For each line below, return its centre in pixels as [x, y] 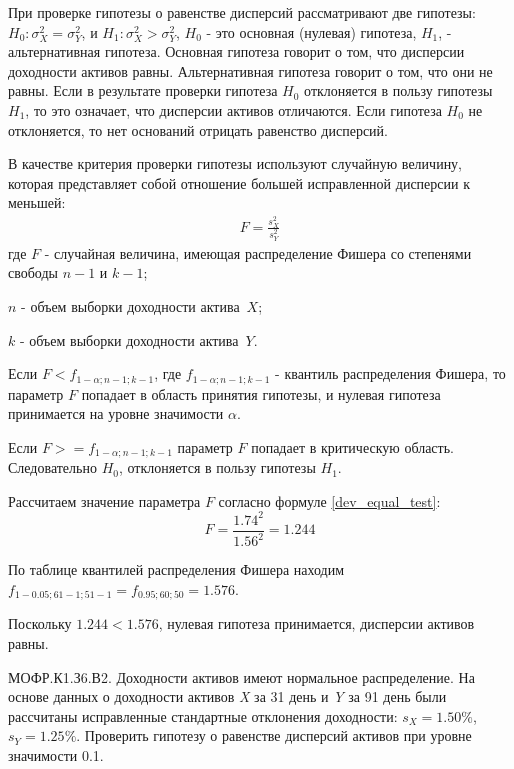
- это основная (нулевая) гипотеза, [311, 31]
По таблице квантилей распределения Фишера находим [176, 569]
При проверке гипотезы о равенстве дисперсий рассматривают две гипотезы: [242, 12]
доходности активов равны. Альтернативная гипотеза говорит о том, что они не [250, 70]
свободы [33, 272]
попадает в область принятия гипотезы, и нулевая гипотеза [261, 393]
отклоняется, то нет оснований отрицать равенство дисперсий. [198, 129]
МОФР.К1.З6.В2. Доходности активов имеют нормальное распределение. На [241, 676]
